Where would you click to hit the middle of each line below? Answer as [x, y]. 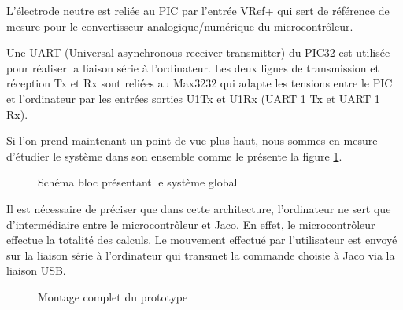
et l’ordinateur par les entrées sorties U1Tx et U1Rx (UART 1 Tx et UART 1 [193, 98]
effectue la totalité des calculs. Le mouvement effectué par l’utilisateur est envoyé [202, 240]
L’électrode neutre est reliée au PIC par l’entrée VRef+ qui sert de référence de [198, 10]
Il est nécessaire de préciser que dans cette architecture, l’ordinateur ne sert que [199, 208]
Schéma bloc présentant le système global [138, 182]
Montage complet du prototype [113, 296]
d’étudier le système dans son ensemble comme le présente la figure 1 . [174, 155]
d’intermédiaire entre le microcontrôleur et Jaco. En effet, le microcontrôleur [191, 224]
